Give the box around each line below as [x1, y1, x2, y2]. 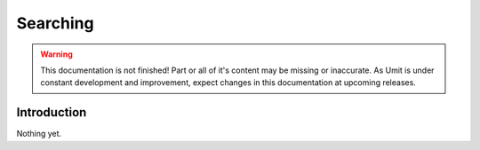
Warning [40, 49, 73, 59]
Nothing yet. [16, 129, 62, 139]
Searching [16, 13, 94, 33]
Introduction [16, 105, 87, 120]
